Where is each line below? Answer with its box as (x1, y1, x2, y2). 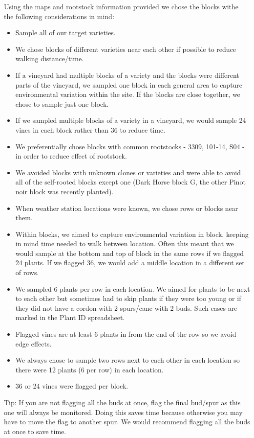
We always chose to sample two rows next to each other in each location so (15, 355, 240, 365)
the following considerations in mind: (4, 11, 114, 21)
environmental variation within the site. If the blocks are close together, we (15, 89, 240, 99)
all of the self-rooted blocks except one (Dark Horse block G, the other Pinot (15, 177, 246, 187)
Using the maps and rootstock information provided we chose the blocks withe (4, 1, 238, 11)
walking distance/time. (15, 53, 84, 64)
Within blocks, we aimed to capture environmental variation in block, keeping (15, 229, 249, 239)
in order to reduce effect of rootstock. (15, 151, 127, 161)
